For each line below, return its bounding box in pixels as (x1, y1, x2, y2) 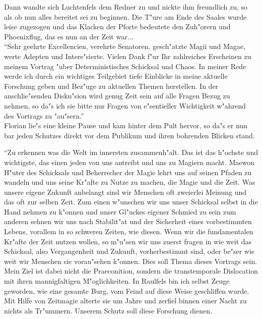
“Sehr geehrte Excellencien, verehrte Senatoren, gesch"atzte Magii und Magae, (4, 41, 245, 51)
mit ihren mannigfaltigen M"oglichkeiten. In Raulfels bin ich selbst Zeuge (4, 276, 230, 286)
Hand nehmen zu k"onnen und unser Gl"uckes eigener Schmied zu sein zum (4, 206, 236, 217)
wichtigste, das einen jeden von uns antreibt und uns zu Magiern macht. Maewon (4, 156, 254, 167)
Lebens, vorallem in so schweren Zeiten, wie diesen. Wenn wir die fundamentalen (4, 226, 253, 237)
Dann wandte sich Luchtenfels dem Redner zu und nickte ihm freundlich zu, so (4, 2, 248, 12)
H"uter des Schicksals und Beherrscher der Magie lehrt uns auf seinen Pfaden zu (4, 167, 252, 177)
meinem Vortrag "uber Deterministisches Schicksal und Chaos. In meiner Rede (4, 61, 246, 71)
